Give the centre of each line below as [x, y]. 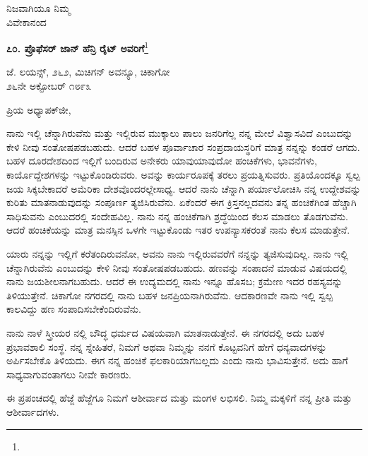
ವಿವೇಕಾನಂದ [26, 22]
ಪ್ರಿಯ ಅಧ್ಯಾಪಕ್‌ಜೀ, [39, 109]
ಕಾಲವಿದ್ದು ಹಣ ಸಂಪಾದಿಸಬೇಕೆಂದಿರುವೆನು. [74, 309]
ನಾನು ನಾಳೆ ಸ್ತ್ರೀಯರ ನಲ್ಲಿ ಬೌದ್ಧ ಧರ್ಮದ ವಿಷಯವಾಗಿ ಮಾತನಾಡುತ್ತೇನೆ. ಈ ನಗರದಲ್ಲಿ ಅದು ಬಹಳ [166, 332]
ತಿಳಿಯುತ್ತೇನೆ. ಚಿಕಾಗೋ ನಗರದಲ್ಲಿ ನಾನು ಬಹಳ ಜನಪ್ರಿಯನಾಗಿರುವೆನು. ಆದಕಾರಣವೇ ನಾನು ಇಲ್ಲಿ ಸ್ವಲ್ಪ [170, 295]
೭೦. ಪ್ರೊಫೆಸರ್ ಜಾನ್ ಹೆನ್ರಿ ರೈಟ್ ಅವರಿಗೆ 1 [78, 47]
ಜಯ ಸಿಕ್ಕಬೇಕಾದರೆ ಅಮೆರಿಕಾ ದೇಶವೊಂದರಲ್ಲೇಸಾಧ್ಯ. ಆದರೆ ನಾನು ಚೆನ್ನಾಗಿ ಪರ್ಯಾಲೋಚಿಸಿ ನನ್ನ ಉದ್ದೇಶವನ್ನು [184, 188]
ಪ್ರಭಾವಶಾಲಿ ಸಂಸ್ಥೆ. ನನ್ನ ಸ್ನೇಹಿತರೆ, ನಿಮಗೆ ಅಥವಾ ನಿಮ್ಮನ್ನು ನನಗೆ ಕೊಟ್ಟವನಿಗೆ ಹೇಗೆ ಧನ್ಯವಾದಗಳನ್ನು [167, 346]
